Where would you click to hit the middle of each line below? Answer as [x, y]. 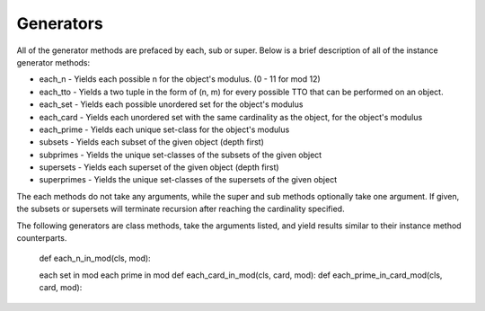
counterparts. [42, 238]
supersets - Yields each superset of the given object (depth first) [159, 167]
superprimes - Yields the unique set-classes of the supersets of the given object [188, 180]
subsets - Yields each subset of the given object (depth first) [151, 142]
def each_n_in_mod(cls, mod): [95, 258]
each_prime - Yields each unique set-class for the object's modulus [164, 129]
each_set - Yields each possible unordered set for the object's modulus [171, 104]
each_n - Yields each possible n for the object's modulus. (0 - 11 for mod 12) [180, 79]
